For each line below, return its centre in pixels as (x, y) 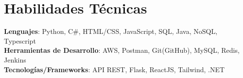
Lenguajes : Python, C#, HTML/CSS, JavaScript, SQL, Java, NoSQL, (111, 31)
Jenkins (15, 59)
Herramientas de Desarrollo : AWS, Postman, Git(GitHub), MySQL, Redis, (122, 50)
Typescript (20, 40)
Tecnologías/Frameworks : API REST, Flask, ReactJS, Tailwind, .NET (114, 69)
